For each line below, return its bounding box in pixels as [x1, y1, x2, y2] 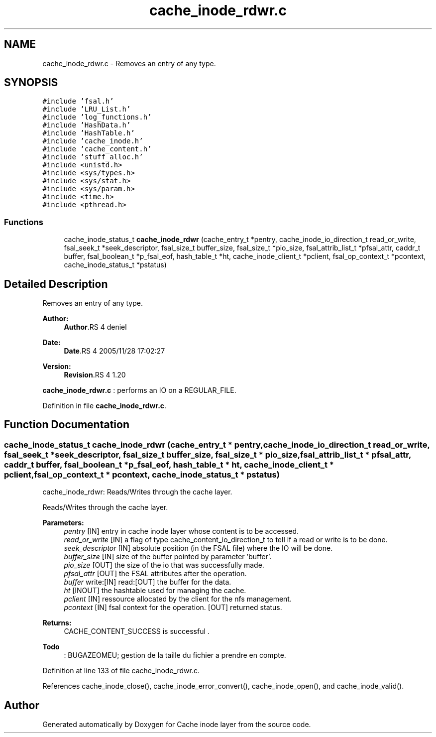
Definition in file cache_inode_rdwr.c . [42, 401, 167, 410]
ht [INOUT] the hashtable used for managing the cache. [64, 586, 246, 595]
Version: [42, 362, 71, 371]
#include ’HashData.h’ [42, 121, 131, 129]
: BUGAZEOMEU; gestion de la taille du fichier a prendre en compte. [64, 651, 286, 660]
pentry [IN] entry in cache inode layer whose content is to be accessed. [64, 527, 299, 536]
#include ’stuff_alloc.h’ [42, 153, 143, 161]
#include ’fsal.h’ [42, 97, 114, 106]
